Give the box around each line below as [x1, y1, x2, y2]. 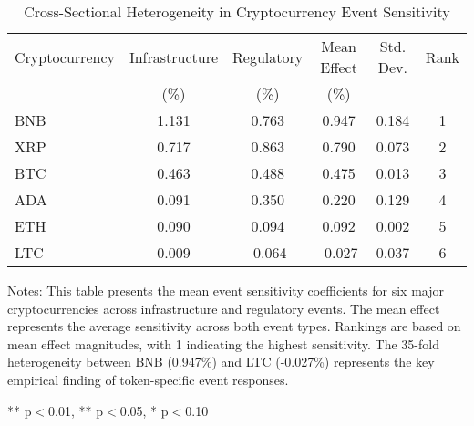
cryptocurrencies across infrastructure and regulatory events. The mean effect [7, 298, 440, 317]
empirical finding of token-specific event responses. [7, 369, 289, 389]
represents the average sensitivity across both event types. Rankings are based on [7, 317, 461, 336]
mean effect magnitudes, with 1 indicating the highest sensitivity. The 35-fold [7, 334, 439, 353]
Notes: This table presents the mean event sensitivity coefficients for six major [7, 281, 444, 299]
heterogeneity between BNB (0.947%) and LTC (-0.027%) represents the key [7, 352, 435, 371]
